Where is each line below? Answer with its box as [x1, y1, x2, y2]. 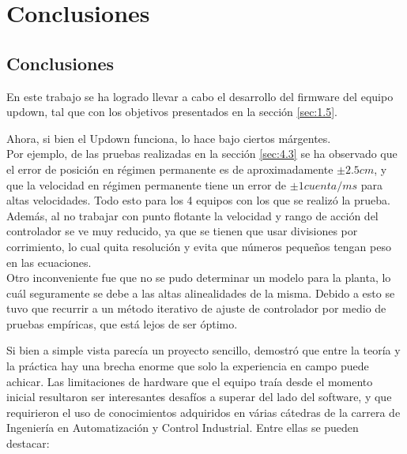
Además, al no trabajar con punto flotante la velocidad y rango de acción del [6, 207, 379, 223]
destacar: [6, 435, 50, 452]
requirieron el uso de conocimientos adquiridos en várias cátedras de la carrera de [6, 403, 401, 420]
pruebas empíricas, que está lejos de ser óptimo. [6, 315, 238, 332]
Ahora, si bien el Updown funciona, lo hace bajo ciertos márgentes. [6, 129, 331, 146]
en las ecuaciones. [6, 253, 92, 270]
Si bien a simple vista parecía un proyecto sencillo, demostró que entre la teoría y [6, 342, 401, 358]
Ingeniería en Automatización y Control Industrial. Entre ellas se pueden [6, 419, 359, 436]
